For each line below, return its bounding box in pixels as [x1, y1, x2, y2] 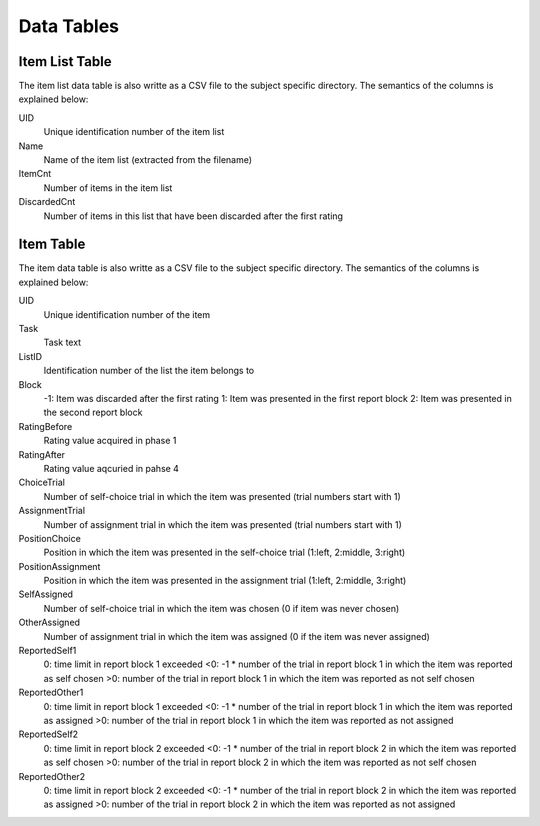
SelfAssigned [18, 588, 74, 600]
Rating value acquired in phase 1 [43, 435, 177, 447]
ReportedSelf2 [18, 728, 79, 740]
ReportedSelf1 [18, 645, 77, 657]
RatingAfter [18, 448, 65, 460]
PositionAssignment [18, 560, 101, 572]
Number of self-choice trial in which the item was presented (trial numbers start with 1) [43, 490, 402, 502]
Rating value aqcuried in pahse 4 [43, 462, 180, 474]
